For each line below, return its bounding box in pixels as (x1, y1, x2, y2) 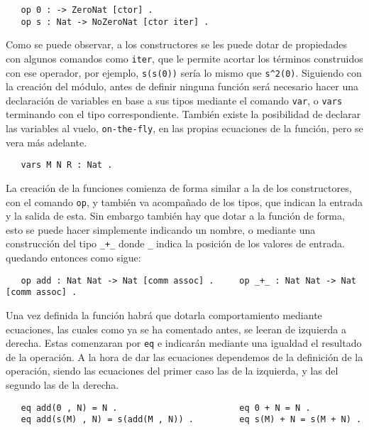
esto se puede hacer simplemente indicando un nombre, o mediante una (6, 222, 316, 237)
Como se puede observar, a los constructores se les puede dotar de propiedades (6, 37, 348, 52)
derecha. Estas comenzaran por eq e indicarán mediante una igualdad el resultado (6, 335, 362, 350)
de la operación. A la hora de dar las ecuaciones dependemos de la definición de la (6, 349, 363, 364)
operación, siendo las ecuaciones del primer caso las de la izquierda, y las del (6, 363, 338, 378)
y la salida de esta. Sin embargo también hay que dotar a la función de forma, (6, 208, 345, 223)
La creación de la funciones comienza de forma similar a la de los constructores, (6, 180, 352, 195)
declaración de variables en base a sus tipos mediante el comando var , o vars (6, 92, 343, 107)
